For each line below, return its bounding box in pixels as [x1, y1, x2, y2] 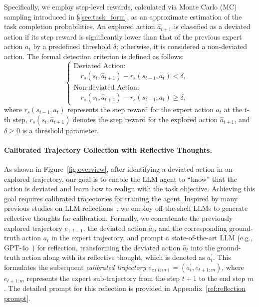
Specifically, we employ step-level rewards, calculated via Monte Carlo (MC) [4, 2, 237, 12]
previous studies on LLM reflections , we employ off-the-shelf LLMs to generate [4, 203, 248, 213]
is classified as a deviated [174, 21, 251, 32]
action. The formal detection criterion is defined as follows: [4, 51, 184, 61]
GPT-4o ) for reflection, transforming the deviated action [4, 242, 181, 252]
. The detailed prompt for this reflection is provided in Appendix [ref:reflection [4, 283, 246, 293]
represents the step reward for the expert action [67, 104, 214, 115]
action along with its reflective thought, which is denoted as [22, 252, 205, 262]
